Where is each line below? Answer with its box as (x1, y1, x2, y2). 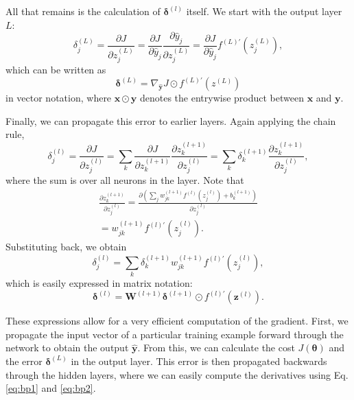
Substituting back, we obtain (5, 239, 127, 254)
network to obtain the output (5, 340, 129, 355)
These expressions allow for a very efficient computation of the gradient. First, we (5, 314, 349, 328)
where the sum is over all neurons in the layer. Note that (5, 173, 244, 187)
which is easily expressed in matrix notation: (5, 276, 193, 290)
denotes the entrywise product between (139, 91, 304, 105)
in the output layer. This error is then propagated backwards (71, 353, 327, 368)
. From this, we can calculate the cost (137, 340, 295, 355)
